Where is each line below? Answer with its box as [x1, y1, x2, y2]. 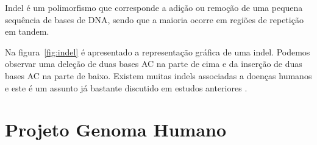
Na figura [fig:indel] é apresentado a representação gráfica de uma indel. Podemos [5, 45, 310, 58]
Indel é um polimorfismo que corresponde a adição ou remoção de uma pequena [5, 1, 303, 13]
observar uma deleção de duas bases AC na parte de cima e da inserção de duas [5, 57, 302, 70]
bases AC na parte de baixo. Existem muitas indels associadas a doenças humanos [5, 69, 312, 82]
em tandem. [5, 25, 49, 38]
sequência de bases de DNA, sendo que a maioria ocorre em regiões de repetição [5, 13, 304, 26]
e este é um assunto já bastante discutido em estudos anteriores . [5, 81, 248, 94]
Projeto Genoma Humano [5, 117, 227, 142]
